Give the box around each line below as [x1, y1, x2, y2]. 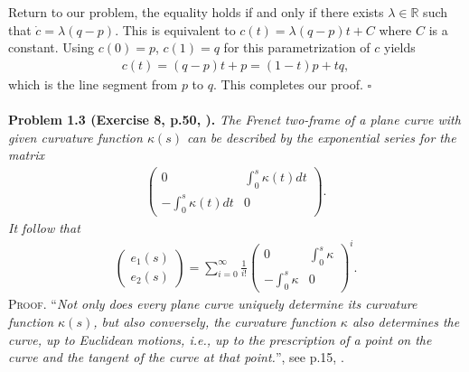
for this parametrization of [223, 38, 371, 57]
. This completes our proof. [212, 74, 363, 93]
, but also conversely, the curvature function [93, 312, 336, 330]
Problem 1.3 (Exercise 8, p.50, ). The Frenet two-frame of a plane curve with [8, 110, 461, 128]
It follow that [8, 218, 80, 237]
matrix [8, 145, 44, 164]
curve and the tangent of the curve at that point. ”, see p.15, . [8, 348, 344, 367]
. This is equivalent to [115, 20, 236, 39]
